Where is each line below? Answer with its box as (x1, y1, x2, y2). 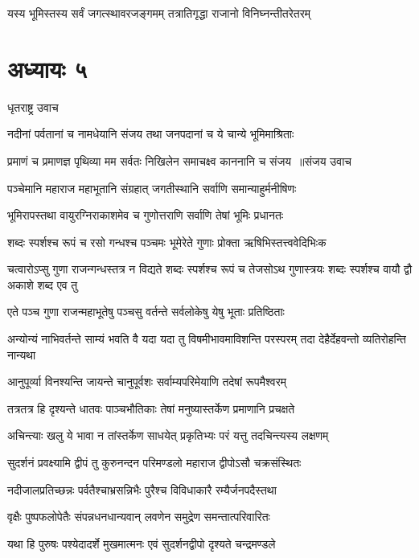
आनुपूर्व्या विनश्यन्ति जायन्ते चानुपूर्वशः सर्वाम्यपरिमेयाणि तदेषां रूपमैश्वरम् (7, 373, 287, 390)
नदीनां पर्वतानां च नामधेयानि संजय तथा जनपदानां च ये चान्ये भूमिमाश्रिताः (7, 125, 294, 142)
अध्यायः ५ (7, 51, 88, 84)
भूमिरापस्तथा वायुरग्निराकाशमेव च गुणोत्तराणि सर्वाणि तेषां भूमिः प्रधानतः (7, 207, 284, 224)
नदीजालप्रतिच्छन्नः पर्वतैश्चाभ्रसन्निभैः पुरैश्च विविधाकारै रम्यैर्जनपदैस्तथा (7, 481, 277, 498)
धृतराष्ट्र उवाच (7, 98, 59, 115)
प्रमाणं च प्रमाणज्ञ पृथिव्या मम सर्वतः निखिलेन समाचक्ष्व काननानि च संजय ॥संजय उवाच (7, 152, 351, 169)
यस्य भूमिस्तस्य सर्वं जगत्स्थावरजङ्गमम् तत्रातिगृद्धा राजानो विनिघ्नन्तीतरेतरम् (7, 5, 311, 21)
